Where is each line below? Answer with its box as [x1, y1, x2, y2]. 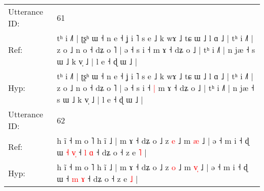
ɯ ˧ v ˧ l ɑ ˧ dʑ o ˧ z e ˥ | [57, 146, 147, 158]
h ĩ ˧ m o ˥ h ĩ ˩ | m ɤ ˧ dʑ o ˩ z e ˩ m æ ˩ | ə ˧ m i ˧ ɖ [57, 135, 249, 146]
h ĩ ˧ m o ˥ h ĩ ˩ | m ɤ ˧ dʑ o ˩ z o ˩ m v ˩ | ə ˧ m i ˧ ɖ [57, 161, 248, 173]
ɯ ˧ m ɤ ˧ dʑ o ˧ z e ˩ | [57, 173, 138, 184]
